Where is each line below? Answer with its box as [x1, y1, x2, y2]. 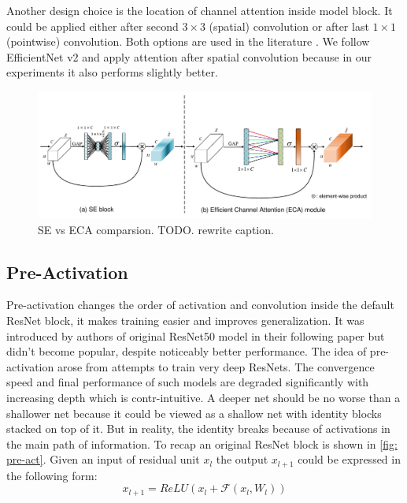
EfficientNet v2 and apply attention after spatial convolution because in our [6, 48, 372, 65]
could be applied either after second [6, 17, 179, 34]
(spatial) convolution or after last [209, 17, 369, 34]
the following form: [6, 467, 98, 483]
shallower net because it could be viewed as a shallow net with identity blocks [6, 404, 382, 421]
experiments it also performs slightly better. [6, 64, 218, 80]
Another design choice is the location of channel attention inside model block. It [6, 2, 393, 18]
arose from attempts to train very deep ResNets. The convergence [57, 358, 375, 374]
